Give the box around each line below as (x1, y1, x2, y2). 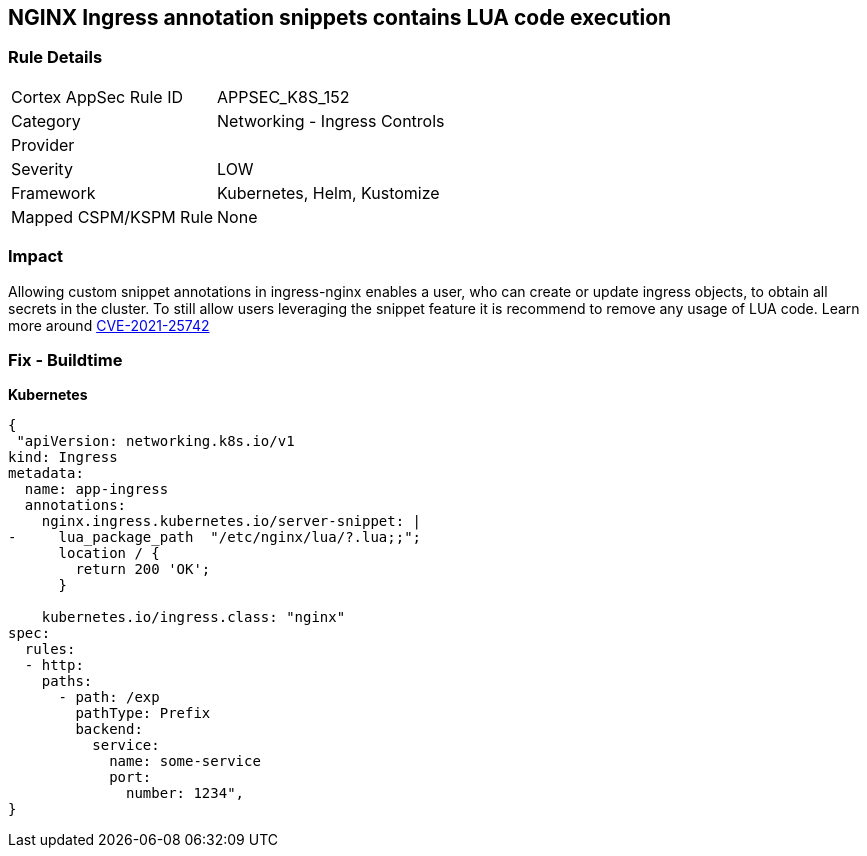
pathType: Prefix (75, 705, 211, 722)
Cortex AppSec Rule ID (11, 86, 184, 107)
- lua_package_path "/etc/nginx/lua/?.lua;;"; (8, 529, 422, 546)
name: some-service (109, 753, 261, 770)
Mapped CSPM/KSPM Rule (11, 206, 214, 227)
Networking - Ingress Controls (217, 110, 445, 131)
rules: (24, 641, 76, 658)
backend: (75, 721, 143, 738)
